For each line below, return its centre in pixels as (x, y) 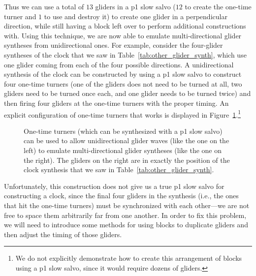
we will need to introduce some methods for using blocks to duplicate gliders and (126, 225)
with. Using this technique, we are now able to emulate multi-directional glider (123, 35)
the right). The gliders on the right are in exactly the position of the (127, 160)
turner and (20, 16)
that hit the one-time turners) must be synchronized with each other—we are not (127, 205)
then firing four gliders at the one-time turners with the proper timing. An (116, 103)
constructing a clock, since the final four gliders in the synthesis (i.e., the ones (121, 196)
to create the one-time (218, 6)
